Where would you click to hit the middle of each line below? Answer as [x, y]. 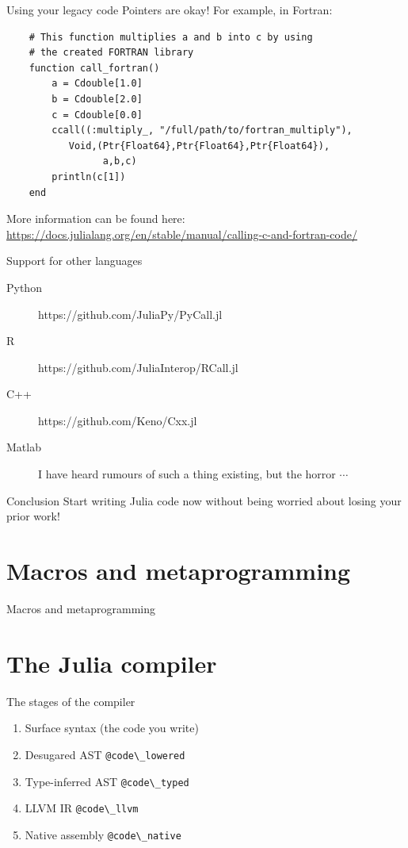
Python [24, 287]
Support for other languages [74, 261]
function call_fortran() [94, 68]
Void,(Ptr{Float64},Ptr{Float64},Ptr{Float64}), [199, 146]
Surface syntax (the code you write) [112, 728]
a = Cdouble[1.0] [97, 84]
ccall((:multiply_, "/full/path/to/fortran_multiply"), [202, 130]
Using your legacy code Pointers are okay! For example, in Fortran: [170, 10]
